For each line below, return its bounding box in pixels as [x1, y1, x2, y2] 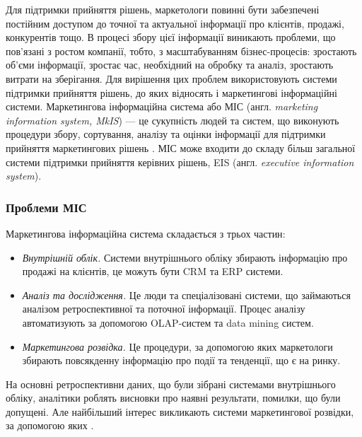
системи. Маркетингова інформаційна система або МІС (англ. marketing [6, 99, 318, 114]
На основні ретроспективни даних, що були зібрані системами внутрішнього [6, 376, 336, 391]
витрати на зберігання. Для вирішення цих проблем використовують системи [6, 71, 337, 86]
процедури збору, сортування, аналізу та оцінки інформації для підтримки [6, 127, 326, 141]
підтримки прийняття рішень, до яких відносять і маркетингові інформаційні [6, 85, 337, 100]
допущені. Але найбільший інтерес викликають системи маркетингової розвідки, [6, 404, 354, 419]
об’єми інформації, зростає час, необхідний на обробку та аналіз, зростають [6, 57, 334, 72]
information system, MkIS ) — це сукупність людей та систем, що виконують [6, 112, 339, 127]
